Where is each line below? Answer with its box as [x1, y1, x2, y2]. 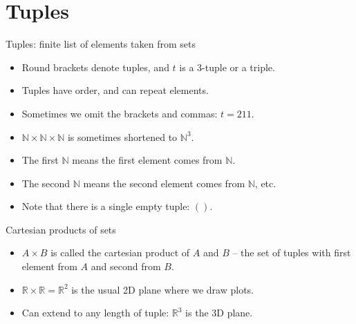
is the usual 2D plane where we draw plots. [71, 282, 254, 296]
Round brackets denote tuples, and [21, 59, 169, 74]
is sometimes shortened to [67, 129, 178, 144]
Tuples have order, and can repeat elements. [21, 83, 209, 97]
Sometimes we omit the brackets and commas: [21, 106, 218, 120]
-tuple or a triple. [202, 59, 275, 74]
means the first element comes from [72, 153, 223, 167]
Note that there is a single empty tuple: [21, 199, 190, 213]
